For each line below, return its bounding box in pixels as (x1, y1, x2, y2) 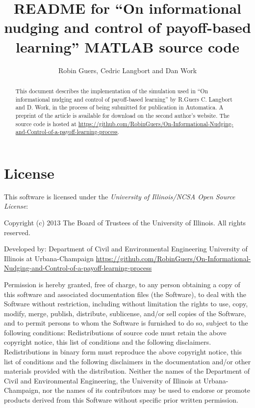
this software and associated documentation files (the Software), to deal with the (4, 289, 246, 299)
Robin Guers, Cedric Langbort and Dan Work (58, 65, 197, 75)
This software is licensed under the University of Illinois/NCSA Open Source (4, 191, 235, 201)
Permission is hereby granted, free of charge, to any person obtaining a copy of (4, 279, 240, 289)
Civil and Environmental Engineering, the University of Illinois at (4, 375, 202, 385)
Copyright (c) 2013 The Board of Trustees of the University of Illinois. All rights (4, 217, 246, 227)
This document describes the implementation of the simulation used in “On (15, 86, 208, 95)
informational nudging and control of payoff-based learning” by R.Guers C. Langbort (15, 95, 232, 103)
